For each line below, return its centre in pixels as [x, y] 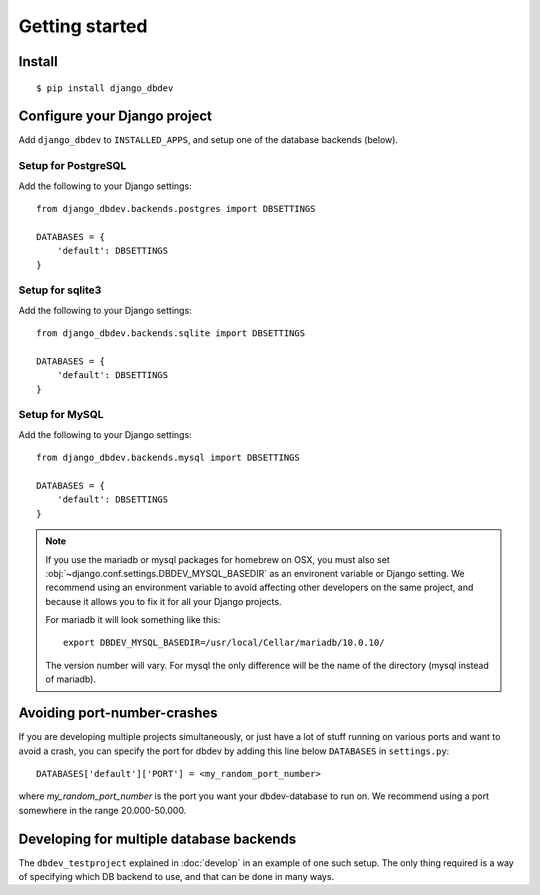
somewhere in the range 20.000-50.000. [102, 810]
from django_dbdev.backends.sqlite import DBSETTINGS [170, 333]
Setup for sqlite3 [60, 290]
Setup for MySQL [61, 415]
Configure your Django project [115, 116]
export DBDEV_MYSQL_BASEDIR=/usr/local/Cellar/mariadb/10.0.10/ [224, 643]
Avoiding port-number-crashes [118, 713]
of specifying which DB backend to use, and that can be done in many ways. [176, 877]
